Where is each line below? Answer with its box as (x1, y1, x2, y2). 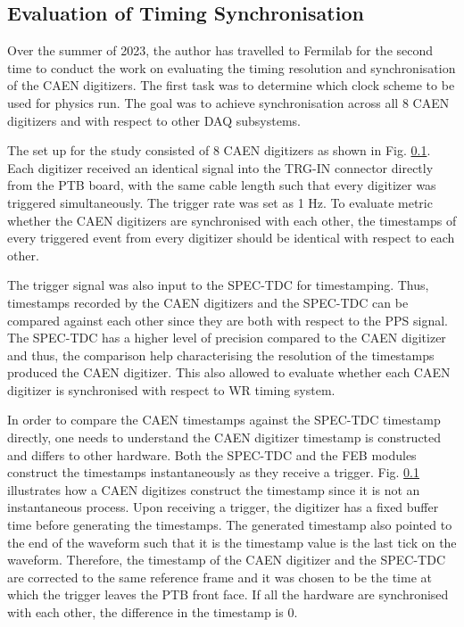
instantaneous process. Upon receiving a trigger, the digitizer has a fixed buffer (7, 498, 439, 516)
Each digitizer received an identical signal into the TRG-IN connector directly (7, 158, 434, 177)
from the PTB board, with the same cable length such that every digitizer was (7, 176, 436, 194)
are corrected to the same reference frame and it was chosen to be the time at (7, 567, 432, 586)
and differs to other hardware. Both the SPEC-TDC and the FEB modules (7, 445, 417, 464)
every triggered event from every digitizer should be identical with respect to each (7, 228, 455, 247)
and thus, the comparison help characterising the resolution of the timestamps (7, 345, 435, 364)
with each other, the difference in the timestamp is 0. (7, 603, 298, 622)
